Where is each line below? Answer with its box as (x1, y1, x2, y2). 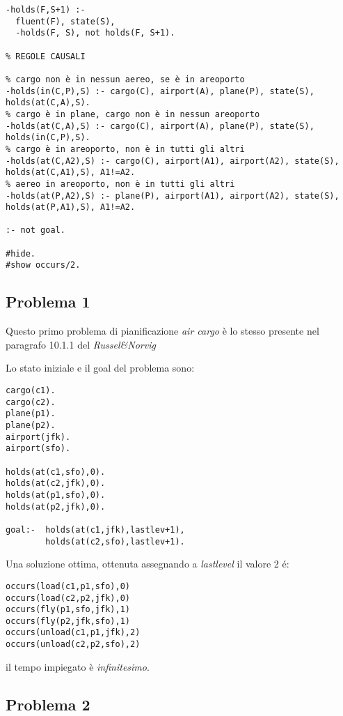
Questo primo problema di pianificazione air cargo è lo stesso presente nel (6, 323, 319, 338)
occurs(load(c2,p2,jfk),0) (6, 593, 130, 603)
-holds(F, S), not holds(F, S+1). (15, 28, 175, 38)
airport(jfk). (6, 432, 71, 442)
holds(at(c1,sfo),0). (6, 466, 106, 477)
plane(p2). (6, 420, 56, 431)
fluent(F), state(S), (15, 16, 115, 26)
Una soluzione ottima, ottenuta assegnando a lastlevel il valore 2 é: (6, 556, 289, 571)
